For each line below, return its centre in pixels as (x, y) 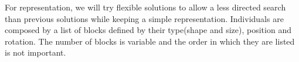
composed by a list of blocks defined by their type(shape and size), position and (148, 30)
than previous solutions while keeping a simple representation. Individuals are (144, 18)
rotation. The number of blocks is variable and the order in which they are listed (150, 41)
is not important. (35, 52)
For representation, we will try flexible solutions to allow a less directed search (145, 7)
